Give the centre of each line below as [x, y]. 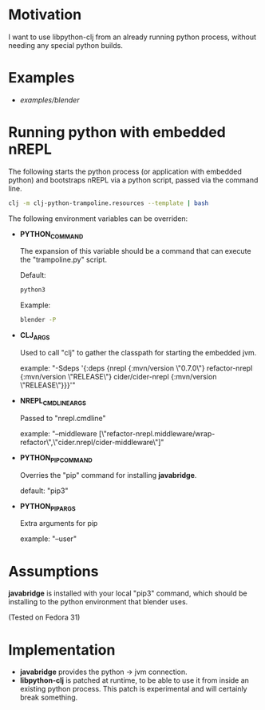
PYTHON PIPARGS [47, 507]
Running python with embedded [117, 132]
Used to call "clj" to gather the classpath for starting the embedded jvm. [138, 353]
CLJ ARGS [35, 336]
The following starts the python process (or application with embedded [125, 171]
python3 [32, 290]
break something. [49, 697]
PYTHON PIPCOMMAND [56, 458]
